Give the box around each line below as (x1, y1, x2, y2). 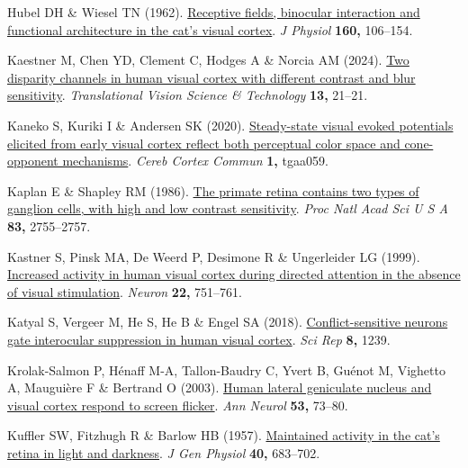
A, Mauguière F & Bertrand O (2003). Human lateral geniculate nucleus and (7, 378, 432, 397)
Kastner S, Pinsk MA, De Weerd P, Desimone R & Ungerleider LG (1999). (7, 247, 420, 265)
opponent (7, 151, 58, 170)
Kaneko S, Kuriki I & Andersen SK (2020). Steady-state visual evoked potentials (7, 115, 454, 134)
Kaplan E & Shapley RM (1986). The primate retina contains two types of (7, 181, 419, 200)
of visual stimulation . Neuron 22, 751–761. (7, 282, 242, 301)
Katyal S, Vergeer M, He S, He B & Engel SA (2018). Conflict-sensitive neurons (7, 312, 448, 331)
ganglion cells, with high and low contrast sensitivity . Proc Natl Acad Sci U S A (7, 199, 448, 218)
